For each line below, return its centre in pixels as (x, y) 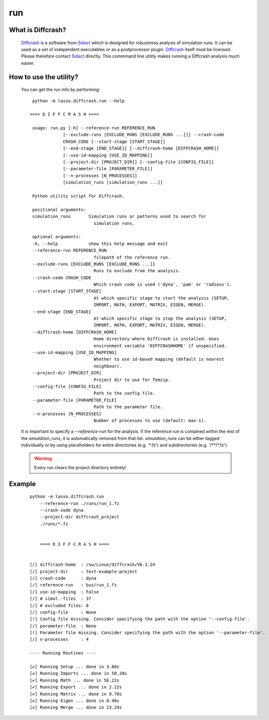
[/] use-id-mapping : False (64, 592)
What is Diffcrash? (38, 30)
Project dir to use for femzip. (132, 380)
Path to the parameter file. (128, 407)
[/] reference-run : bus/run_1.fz (73, 585)
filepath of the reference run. (132, 257)
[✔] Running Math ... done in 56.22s (75, 680)
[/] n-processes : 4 (59, 640)
